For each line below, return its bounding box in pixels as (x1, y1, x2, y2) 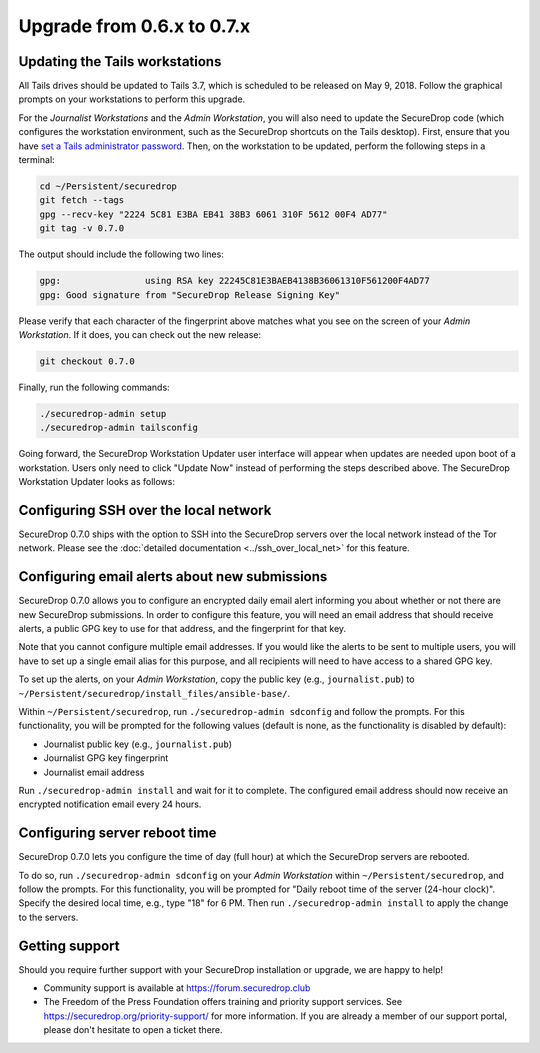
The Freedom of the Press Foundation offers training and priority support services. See (43, 996, 403, 1008)
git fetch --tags (39, 195, 125, 206)
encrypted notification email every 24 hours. (18, 798, 202, 810)
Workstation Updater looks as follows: (18, 476, 175, 488)
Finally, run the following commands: (18, 381, 170, 393)
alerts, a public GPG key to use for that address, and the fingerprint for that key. (18, 623, 347, 634)
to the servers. (18, 911, 79, 923)
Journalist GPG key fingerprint (43, 752, 169, 764)
